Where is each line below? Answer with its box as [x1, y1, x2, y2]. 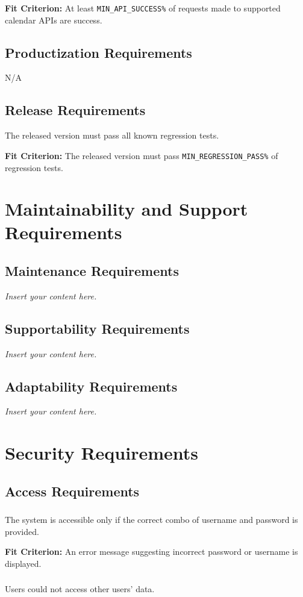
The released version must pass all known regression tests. [5, 129, 219, 142]
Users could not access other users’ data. [5, 583, 155, 595]
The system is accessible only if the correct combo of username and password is [5, 513, 298, 526]
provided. [5, 525, 39, 537]
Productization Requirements [5, 43, 192, 61]
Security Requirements [5, 440, 198, 465]
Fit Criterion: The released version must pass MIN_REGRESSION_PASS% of [5, 149, 278, 161]
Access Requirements [5, 481, 140, 500]
